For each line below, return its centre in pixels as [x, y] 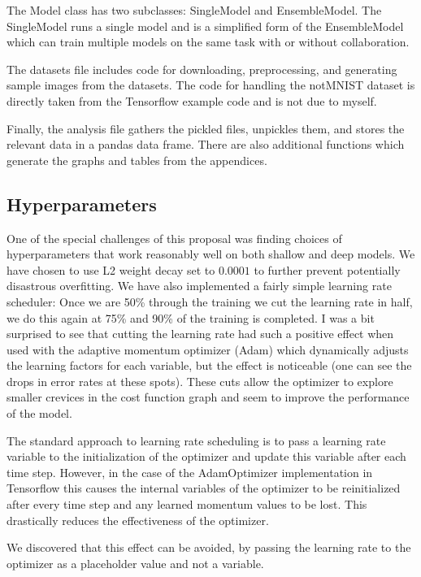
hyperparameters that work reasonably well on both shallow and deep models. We [211, 254]
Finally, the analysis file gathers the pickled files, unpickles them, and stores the [206, 128]
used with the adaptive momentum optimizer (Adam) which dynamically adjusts [208, 349]
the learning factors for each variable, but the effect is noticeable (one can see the [209, 365]
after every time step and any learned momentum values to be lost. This [187, 504]
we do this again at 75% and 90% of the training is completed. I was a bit [191, 317]
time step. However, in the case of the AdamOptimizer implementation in [190, 472]
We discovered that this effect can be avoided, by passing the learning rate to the [209, 547]
